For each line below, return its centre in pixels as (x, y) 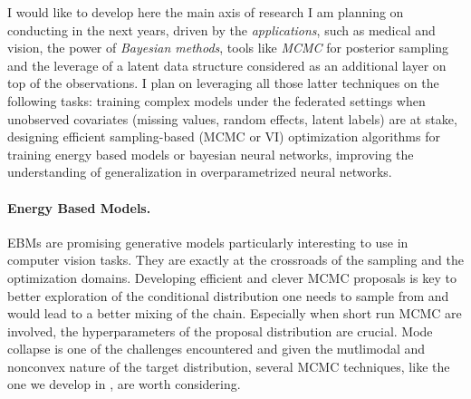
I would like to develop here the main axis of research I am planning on (206, 12)
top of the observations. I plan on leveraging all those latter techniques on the (223, 83)
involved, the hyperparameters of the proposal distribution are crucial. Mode (220, 331)
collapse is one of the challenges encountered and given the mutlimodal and (216, 349)
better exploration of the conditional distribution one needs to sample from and (228, 295)
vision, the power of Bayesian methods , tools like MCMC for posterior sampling (228, 48)
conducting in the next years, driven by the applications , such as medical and (221, 29)
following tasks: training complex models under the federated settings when (216, 100)
